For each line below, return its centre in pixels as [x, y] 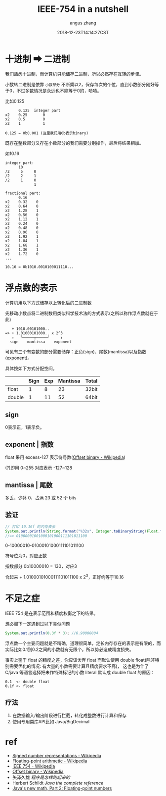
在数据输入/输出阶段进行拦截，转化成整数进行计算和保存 [69, 715]
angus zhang [83, 23]
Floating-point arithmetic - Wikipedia [50, 761]
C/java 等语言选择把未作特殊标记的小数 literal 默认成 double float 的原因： [80, 672]
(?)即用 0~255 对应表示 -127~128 [39, 468]
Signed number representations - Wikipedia [57, 755]
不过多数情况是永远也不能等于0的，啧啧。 [59, 91]
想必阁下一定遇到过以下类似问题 [38, 624]
